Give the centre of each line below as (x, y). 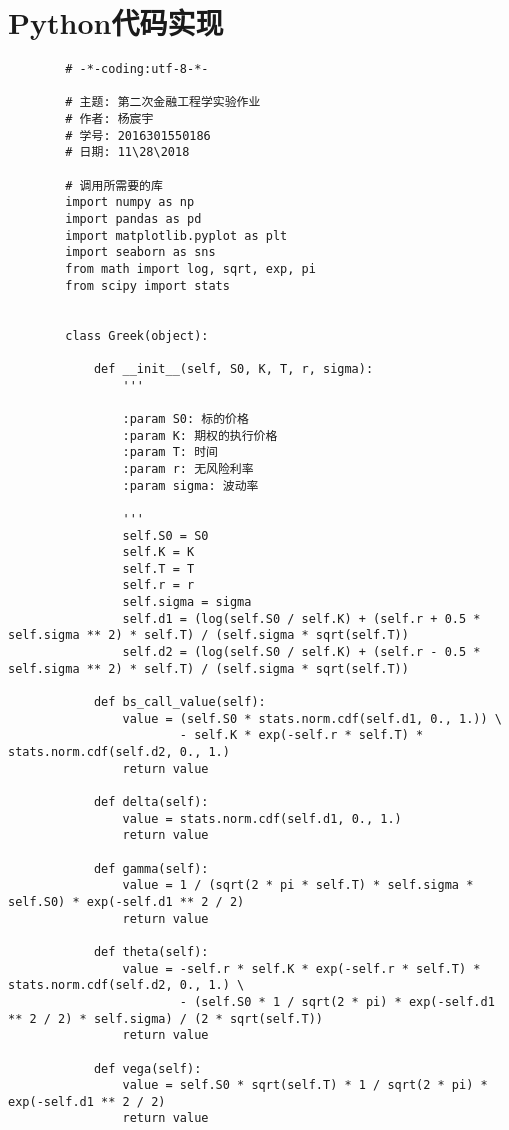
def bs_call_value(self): (179, 702)
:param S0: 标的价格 (185, 418)
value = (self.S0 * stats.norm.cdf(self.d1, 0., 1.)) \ (312, 718)
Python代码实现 (116, 22)
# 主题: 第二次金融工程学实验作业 (163, 102)
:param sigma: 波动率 (190, 485)
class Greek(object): (137, 335)
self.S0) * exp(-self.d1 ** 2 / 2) (126, 901)
